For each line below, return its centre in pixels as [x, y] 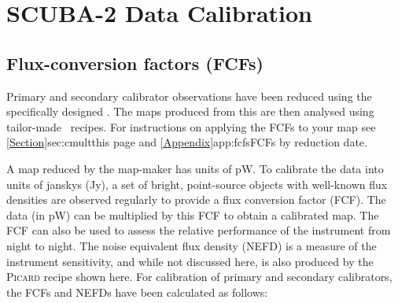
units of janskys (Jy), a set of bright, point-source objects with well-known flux [197, 184]
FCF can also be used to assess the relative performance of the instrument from [199, 230]
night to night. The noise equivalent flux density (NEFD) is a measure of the [192, 245]
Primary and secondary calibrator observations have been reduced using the [189, 96]
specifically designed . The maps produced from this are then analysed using [190, 111]
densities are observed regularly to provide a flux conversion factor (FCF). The [196, 200]
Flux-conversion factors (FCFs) [135, 63]
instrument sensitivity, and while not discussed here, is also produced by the [190, 261]
